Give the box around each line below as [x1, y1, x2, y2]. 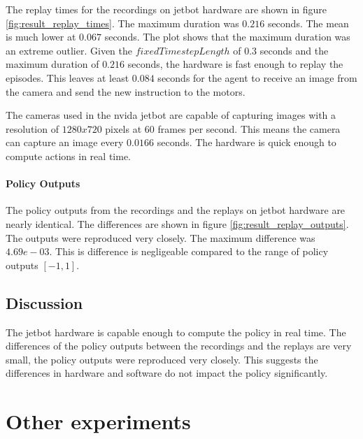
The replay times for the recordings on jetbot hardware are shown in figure [6, 2, 327, 16]
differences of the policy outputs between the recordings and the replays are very [6, 338, 352, 353]
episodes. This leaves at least [6, 70, 129, 85]
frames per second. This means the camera [157, 121, 341, 136]
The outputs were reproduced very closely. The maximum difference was [6, 230, 315, 245]
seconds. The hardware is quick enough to [157, 135, 336, 150]
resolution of [6, 121, 59, 136]
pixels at [105, 121, 142, 136]
